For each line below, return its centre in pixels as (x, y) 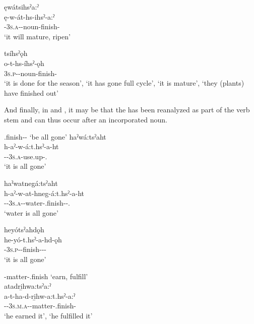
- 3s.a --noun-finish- (32, 26)
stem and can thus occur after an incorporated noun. (86, 119)
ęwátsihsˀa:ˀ (21, 7)
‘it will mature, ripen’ (37, 36)
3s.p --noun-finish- (31, 73)
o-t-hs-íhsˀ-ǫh (24, 63)
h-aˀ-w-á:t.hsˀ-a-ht (31, 146)
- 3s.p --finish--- (25, 249)
